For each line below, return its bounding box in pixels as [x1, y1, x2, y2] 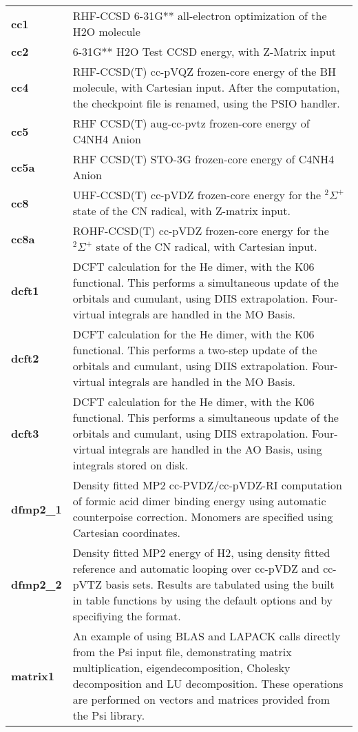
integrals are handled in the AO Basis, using [108, 441, 322, 457]
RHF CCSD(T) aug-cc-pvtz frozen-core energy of [72, 115, 310, 131]
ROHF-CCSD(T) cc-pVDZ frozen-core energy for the [72, 223, 329, 238]
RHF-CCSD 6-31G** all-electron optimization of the [72, 8, 327, 23]
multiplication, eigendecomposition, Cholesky [72, 660, 291, 675]
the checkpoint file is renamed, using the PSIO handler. [72, 95, 340, 111]
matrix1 [11, 667, 55, 684]
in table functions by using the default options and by [72, 592, 333, 608]
